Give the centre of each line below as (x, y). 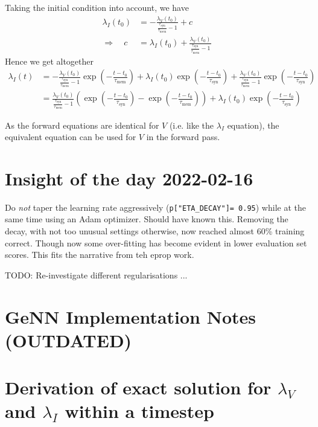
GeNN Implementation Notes (130, 316)
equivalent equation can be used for (71, 137)
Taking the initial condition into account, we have (97, 7)
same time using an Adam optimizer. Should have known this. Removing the (147, 219)
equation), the (253, 125)
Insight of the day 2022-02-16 (129, 178)
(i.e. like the (192, 125)
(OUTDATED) (68, 340)
